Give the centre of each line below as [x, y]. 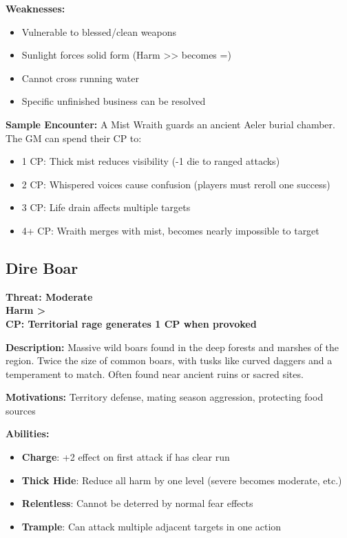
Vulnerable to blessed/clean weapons [99, 31]
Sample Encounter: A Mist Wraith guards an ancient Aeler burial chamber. [170, 124]
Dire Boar [42, 267]
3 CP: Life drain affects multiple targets [106, 207]
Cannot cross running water [81, 78]
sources [21, 410]
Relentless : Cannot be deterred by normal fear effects [137, 503]
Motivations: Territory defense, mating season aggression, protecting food [165, 397]
